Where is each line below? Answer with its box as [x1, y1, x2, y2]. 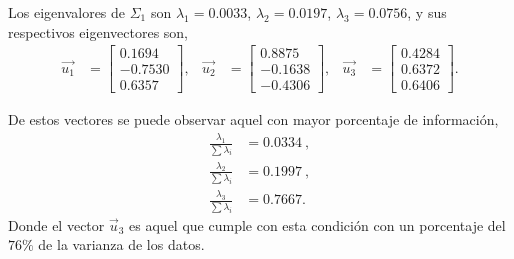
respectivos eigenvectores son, [8, 21, 189, 42]
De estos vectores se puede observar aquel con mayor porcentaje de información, [8, 109, 499, 130]
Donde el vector [8, 214, 105, 235]
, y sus [407, 2, 447, 22]
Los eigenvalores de [8, 2, 126, 22]
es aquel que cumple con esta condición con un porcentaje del [129, 214, 506, 235]
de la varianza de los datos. [38, 234, 205, 255]
